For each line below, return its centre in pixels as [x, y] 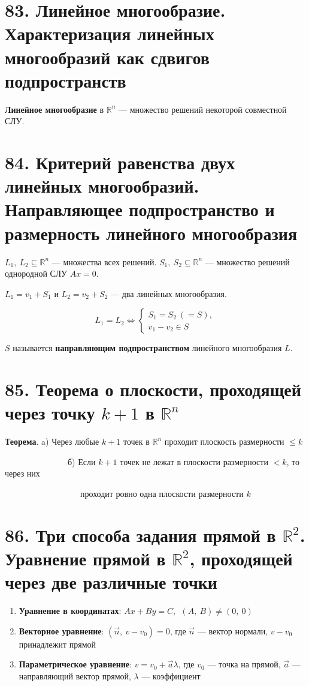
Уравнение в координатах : [70, 611]
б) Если [81, 461]
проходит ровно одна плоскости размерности [162, 494]
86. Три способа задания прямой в [140, 534]
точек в [136, 441]
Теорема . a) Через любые [52, 441]
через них [22, 473]
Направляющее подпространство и [140, 209]
